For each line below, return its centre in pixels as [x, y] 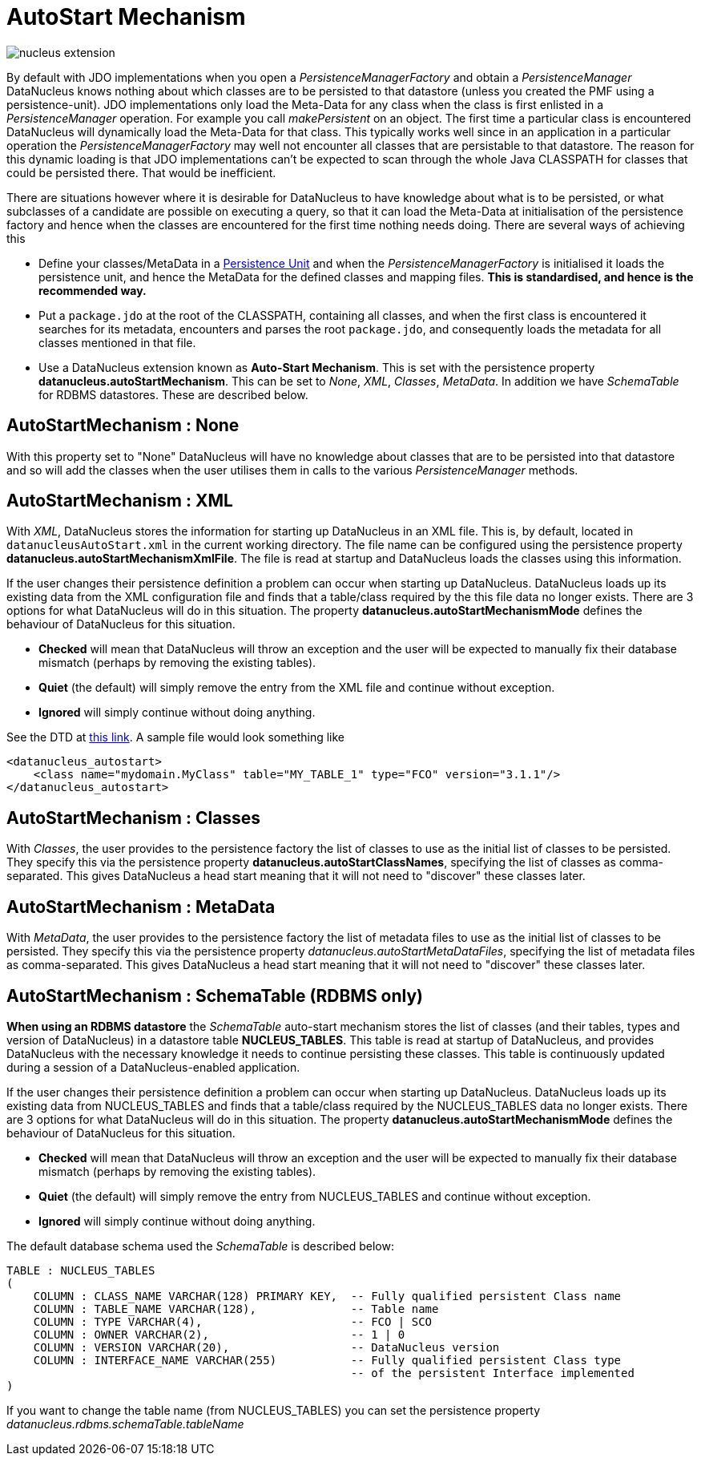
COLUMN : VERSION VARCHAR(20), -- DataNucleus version [266, 1347]
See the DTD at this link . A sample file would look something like [176, 737]
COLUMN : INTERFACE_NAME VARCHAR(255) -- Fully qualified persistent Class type [327, 1360]
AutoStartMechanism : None [123, 426]
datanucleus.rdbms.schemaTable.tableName [125, 1424]
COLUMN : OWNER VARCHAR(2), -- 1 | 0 [219, 1334]
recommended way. [93, 290]
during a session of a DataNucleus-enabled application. [153, 1067]
